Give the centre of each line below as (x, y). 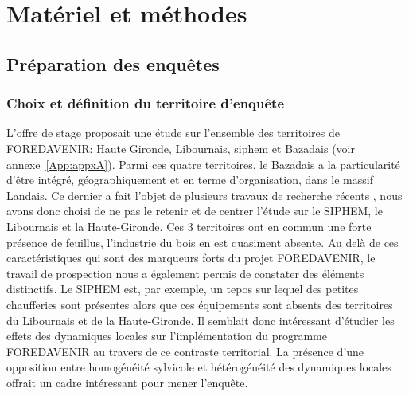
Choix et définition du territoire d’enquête (146, 103)
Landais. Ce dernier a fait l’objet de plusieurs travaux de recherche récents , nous (204, 195)
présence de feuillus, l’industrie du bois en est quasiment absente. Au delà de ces (203, 242)
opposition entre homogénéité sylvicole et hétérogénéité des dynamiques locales (199, 367)
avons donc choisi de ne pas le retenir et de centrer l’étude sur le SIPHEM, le (195, 211)
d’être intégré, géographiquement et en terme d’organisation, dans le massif (190, 180)
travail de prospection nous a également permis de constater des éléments (185, 273)
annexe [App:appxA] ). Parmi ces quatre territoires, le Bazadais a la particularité (203, 164)
